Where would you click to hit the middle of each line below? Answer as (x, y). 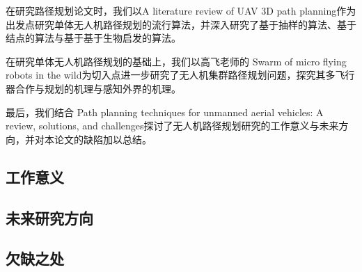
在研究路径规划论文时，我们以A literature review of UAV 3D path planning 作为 (181, 10)
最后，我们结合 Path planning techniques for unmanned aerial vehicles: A (165, 112)
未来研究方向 (49, 217)
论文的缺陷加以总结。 (103, 139)
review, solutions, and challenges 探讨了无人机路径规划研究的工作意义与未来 (172, 126)
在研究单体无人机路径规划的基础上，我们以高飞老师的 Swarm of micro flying (176, 61)
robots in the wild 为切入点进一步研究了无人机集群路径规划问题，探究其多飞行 (180, 75)
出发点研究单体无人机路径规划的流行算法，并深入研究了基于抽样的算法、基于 (181, 24)
